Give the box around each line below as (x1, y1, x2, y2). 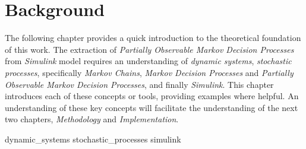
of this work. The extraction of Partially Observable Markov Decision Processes (5, 43, 294, 55)
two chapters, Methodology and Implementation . (5, 113, 179, 125)
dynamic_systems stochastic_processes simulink (5, 132, 181, 145)
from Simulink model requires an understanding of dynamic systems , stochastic (5, 55, 292, 67)
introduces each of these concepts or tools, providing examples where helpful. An (5, 90, 299, 102)
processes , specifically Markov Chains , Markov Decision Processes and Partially (5, 66, 294, 78)
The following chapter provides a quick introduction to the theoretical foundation (5, 31, 301, 44)
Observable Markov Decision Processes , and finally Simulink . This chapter (5, 78, 274, 90)
